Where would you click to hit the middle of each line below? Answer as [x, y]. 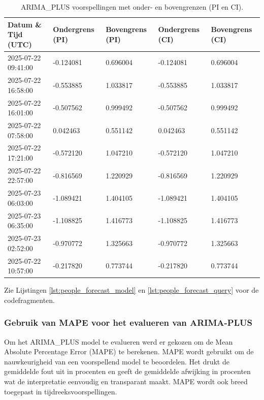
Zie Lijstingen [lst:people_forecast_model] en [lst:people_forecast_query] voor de [131, 290]
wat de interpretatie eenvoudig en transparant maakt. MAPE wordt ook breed [126, 381]
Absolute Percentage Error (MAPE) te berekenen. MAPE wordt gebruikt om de [129, 351]
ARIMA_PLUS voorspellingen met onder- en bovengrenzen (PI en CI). [132, 7]
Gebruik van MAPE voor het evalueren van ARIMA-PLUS [128, 322]
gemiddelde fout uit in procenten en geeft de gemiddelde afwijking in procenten [127, 371]
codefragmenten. [29, 300]
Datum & [25, 24]
